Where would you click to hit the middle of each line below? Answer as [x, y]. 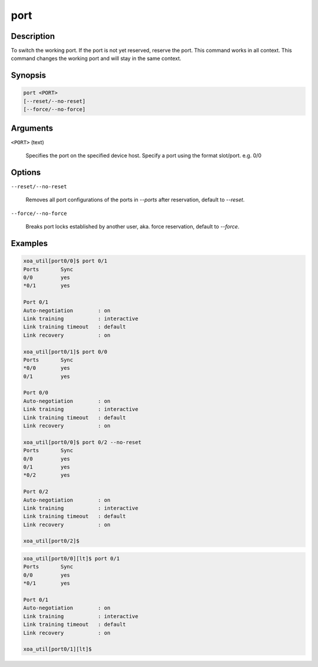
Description [33, 36]
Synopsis [29, 76]
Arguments [32, 128]
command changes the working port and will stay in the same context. [96, 58]
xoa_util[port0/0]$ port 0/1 [65, 261]
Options [26, 172]
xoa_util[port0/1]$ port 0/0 [65, 351]
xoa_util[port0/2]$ [51, 541]
